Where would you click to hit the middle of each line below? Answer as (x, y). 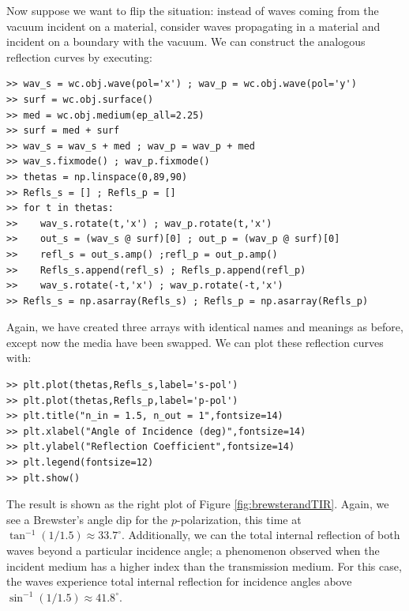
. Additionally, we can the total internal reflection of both (261, 535)
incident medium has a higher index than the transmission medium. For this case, (204, 566)
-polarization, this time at (239, 519)
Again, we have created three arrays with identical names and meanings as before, (205, 327)
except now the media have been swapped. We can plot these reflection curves (195, 342)
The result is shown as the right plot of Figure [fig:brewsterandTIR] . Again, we (198, 504)
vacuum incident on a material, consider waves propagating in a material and (193, 26)
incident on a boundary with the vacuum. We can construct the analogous (186, 41)
